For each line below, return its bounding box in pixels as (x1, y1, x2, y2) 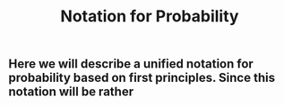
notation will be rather (8, 85, 134, 100)
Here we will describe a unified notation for (8, 56, 254, 72)
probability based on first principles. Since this (8, 70, 275, 85)
